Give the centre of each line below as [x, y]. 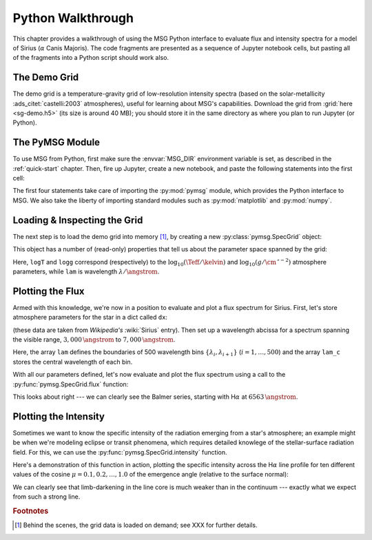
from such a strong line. [46, 497]
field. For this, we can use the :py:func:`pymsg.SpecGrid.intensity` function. [120, 452]
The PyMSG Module [56, 142]
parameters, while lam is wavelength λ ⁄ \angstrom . [86, 271]
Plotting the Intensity [59, 416]
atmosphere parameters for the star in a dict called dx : [90, 318]
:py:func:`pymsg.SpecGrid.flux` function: [71, 384]
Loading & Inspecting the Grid [78, 220]
